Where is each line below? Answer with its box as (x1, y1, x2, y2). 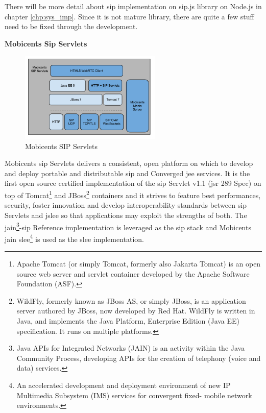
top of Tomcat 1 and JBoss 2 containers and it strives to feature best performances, (5, 188, 261, 200)
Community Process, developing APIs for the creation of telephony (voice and (16, 352, 261, 363)
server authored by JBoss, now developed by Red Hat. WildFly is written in (16, 305, 255, 316)
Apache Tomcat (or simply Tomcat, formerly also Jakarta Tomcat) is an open (16, 258, 261, 269)
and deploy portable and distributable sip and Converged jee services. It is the (5, 167, 250, 178)
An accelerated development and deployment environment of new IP (16, 379, 231, 390)
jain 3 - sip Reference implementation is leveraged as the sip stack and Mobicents (5, 220, 251, 232)
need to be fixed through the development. (5, 21, 138, 32)
